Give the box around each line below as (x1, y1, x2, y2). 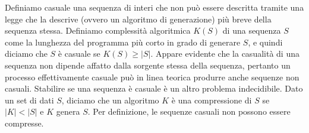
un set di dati (5, 93, 54, 106)
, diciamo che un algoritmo (61, 93, 159, 106)
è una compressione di (171, 93, 252, 106)
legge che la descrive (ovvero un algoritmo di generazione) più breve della (5, 12, 272, 25)
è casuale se (58, 47, 100, 60)
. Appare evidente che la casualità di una (150, 47, 299, 60)
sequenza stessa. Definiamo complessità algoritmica (5, 24, 191, 37)
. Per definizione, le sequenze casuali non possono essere (87, 105, 291, 118)
